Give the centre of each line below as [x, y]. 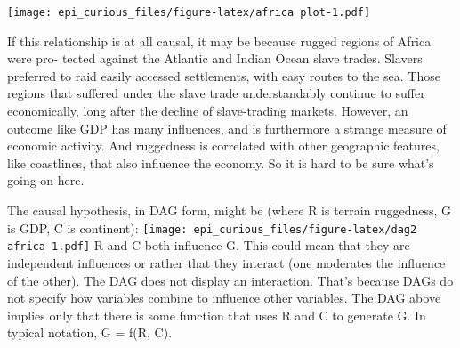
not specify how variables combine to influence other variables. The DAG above [224, 298]
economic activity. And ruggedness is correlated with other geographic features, [223, 146]
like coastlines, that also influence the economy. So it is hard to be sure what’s [221, 162]
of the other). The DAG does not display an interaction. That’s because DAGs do [230, 280]
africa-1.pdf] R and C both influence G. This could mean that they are [209, 245]
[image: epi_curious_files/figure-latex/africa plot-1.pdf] [189, 12]
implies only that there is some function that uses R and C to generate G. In [217, 315]
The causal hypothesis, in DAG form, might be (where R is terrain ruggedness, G [229, 210]
